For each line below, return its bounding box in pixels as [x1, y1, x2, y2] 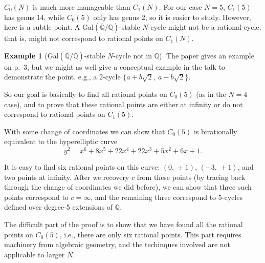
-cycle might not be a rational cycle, [148, 22, 261, 32]
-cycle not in [113, 50, 152, 60]
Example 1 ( [4, 50, 48, 60]
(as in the [196, 88, 226, 99]
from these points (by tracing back [137, 171, 246, 182]
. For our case [159, 2, 202, 12]
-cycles [222, 191, 242, 202]
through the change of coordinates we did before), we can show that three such [4, 181, 252, 192]
